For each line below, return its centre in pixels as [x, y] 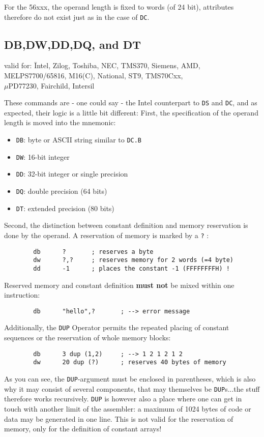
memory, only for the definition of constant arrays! [83, 429]
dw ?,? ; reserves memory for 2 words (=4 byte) [134, 260]
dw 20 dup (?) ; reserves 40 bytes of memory [130, 362]
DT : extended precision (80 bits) [65, 208]
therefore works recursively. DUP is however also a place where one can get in [123, 399]
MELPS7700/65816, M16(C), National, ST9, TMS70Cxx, [94, 76]
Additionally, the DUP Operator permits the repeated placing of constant [117, 327]
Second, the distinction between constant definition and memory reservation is [126, 225]
